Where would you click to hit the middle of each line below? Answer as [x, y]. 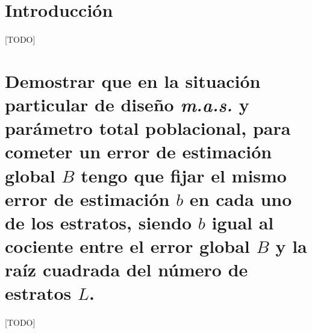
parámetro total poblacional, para [148, 128]
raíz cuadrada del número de [126, 269]
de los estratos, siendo [98, 222]
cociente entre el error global [127, 246]
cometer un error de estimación [139, 151]
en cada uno [241, 198]
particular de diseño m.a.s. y [127, 104]
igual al [243, 222]
